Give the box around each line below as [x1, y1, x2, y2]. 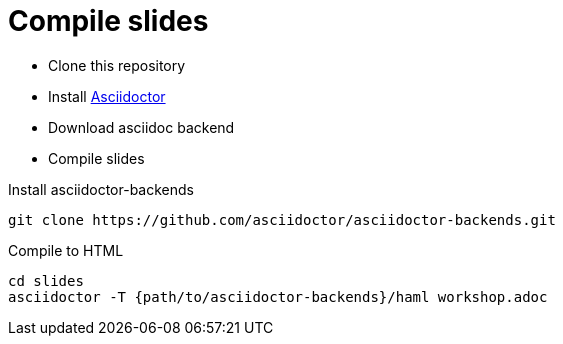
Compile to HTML [8, 241, 124, 259]
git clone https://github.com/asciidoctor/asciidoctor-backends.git [8, 211, 556, 228]
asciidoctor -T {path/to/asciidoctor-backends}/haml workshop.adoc [8, 288, 548, 305]
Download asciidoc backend [48, 118, 235, 136]
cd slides [8, 272, 84, 289]
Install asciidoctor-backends [8, 180, 194, 198]
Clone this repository [48, 56, 186, 74]
